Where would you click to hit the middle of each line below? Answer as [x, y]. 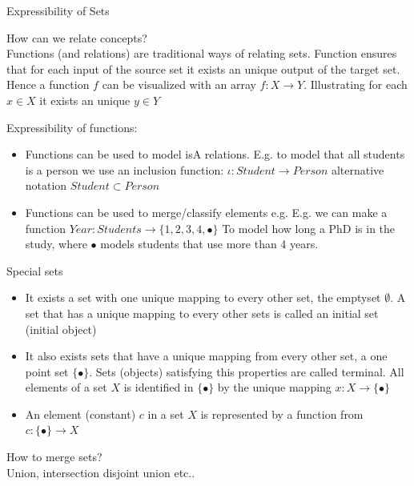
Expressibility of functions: [72, 127]
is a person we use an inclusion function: [125, 169]
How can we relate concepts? [77, 37]
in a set [166, 414]
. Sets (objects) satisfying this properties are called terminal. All [247, 371]
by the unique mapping [274, 387]
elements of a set [66, 387]
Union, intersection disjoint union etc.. [101, 472]
